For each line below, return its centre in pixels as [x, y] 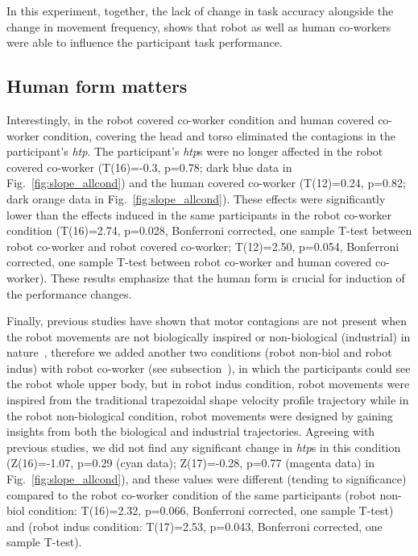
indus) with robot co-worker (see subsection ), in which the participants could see [209, 368]
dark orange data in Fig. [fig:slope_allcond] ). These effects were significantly [196, 198]
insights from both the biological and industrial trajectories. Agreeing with [191, 431]
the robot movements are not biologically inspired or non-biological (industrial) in [209, 336]
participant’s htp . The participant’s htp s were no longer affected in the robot [195, 151]
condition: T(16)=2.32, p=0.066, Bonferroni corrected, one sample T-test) [211, 510]
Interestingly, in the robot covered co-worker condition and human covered [190, 119]
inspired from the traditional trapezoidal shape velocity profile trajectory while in [208, 400]
